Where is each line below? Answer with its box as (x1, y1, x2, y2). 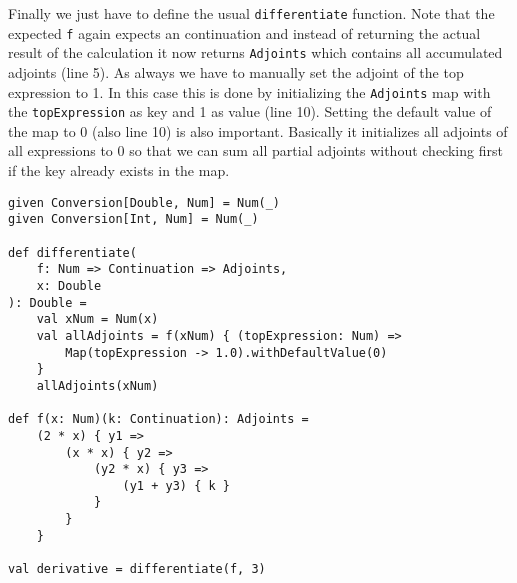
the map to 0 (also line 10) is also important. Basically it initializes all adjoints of (8, 120, 508, 141)
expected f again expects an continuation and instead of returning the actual (8, 22, 481, 43)
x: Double (36, 278, 102, 293)
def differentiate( (8, 245, 137, 260)
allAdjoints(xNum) (36, 378, 159, 393)
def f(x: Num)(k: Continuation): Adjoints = (8, 412, 309, 427)
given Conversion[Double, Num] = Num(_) (8, 195, 281, 210)
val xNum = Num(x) (36, 312, 159, 327)
